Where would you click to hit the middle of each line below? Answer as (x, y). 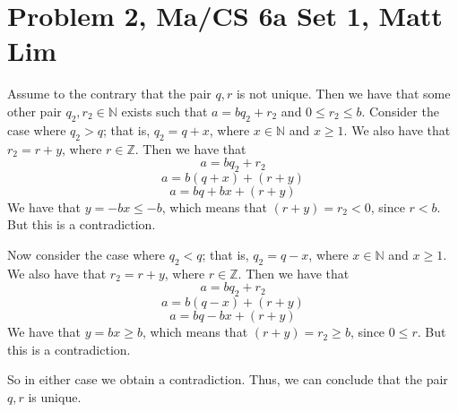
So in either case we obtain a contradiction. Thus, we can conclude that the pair (228, 379)
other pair (35, 111)
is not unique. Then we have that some (343, 94)
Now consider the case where (86, 255)
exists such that (164, 111)
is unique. (55, 397)
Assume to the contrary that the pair (109, 94)
